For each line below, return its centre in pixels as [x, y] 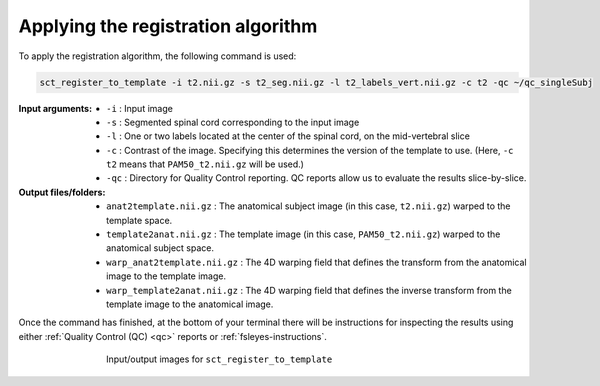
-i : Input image [140, 108]
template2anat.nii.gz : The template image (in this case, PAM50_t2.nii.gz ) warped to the [303, 234]
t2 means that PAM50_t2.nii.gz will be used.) [205, 164]
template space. [139, 220]
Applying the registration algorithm [168, 26]
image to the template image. [166, 276]
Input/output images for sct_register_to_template [219, 359]
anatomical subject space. [160, 248]
